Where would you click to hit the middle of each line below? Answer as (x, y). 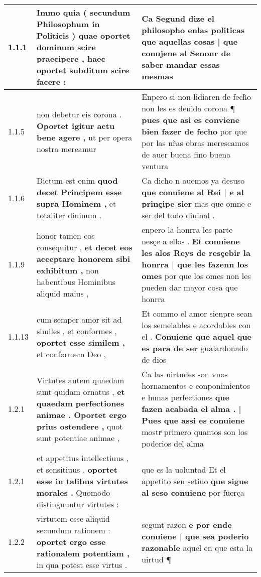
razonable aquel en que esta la (197, 547)
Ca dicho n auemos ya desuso (193, 180)
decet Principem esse (79, 192)
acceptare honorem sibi (83, 258)
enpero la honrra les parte (187, 230)
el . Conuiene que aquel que (197, 336)
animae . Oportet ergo (81, 414)
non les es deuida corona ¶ (188, 108)
